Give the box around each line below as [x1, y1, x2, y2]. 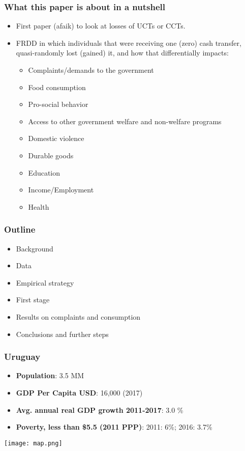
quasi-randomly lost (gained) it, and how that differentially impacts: [16, 47, 229, 58]
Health [28, 201, 49, 212]
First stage [16, 294, 50, 305]
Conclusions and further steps [16, 328, 109, 339]
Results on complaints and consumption [16, 311, 141, 322]
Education [28, 167, 60, 178]
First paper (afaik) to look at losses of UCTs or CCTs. [16, 20, 186, 31]
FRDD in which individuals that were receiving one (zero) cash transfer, [16, 37, 241, 48]
